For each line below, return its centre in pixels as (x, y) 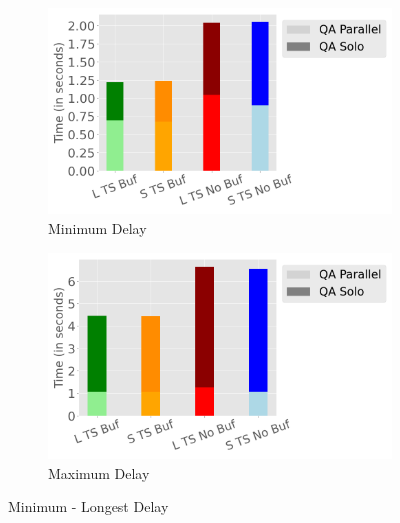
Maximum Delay (99, 472)
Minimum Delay (97, 227)
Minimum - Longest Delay (88, 506)
